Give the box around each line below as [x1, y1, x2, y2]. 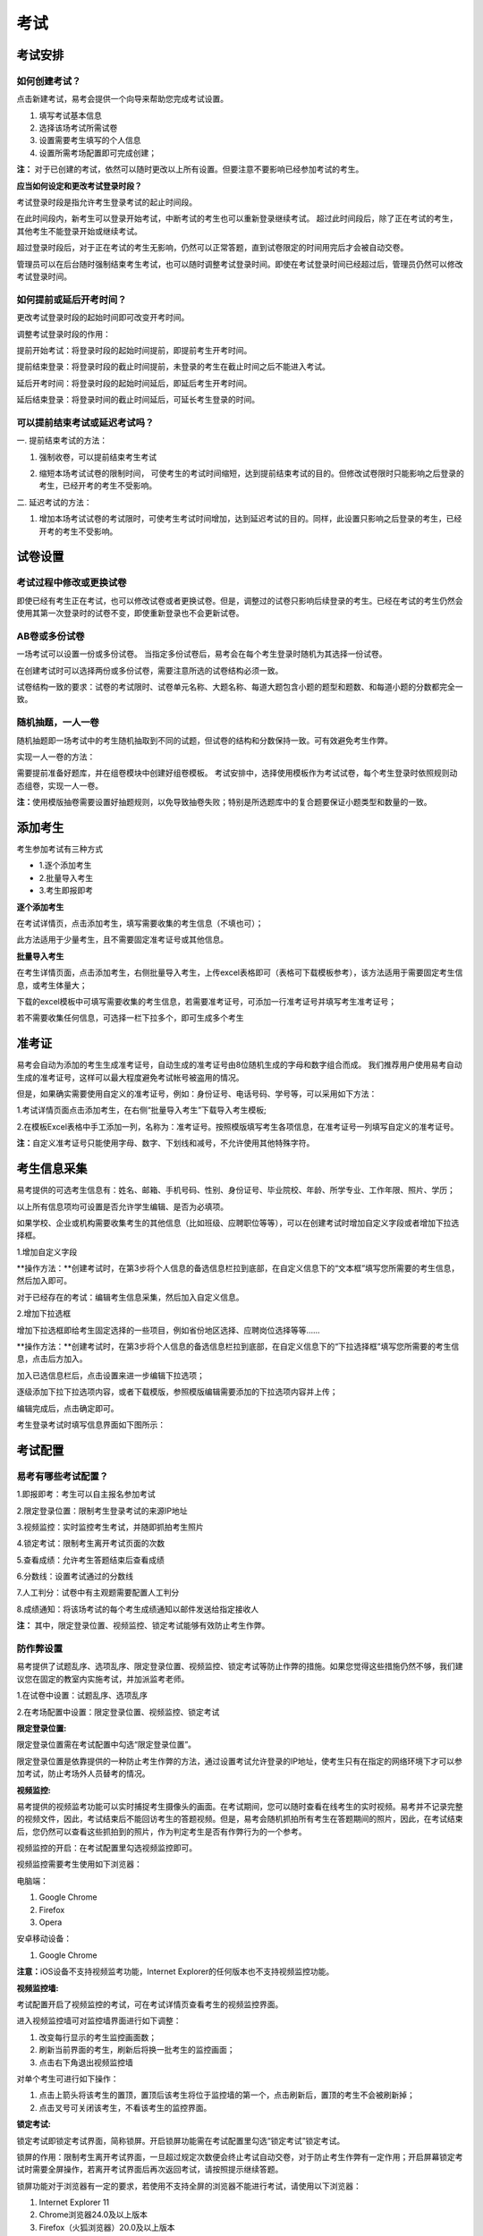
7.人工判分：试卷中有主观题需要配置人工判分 [16, 1588, 180, 1598]
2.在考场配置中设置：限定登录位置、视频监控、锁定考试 [16, 1707, 220, 1717]
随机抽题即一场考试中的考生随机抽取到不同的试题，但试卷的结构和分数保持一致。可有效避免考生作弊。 [16, 734, 393, 746]
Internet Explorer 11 [38, 2197, 110, 2208]
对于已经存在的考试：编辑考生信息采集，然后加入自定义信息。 [16, 1292, 244, 1302]
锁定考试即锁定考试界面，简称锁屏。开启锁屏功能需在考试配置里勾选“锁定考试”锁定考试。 [16, 2135, 345, 2146]
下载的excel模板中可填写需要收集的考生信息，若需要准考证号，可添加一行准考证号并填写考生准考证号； [16, 995, 397, 1006]
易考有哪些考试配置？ [16, 1469, 109, 1482]
